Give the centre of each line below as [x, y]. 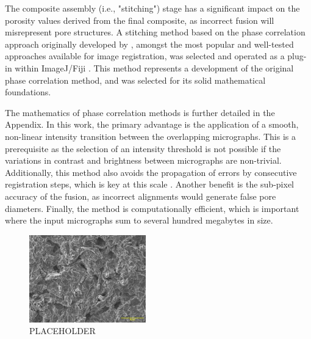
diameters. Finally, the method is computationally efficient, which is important [152, 208]
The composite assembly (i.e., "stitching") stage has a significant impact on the [152, 8]
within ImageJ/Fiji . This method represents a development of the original [154, 67]
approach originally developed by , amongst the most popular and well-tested [149, 44]
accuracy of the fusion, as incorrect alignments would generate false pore [141, 196]
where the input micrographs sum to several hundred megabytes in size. [139, 220]
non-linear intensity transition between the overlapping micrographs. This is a [150, 136]
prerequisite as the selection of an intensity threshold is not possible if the [143, 148]
